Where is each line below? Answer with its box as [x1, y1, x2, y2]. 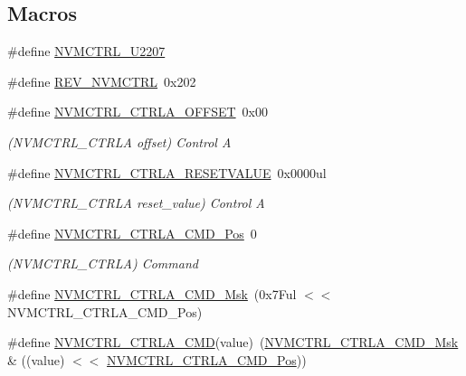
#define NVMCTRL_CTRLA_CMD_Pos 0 [7, 223, 257, 242]
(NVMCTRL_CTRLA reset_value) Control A [7, 193, 265, 212]
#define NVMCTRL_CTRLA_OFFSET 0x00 [7, 102, 268, 121]
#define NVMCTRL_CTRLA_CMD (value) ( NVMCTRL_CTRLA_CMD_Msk [7, 333, 459, 352]
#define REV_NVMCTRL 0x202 [7, 71, 196, 90]
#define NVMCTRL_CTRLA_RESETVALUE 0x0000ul [7, 163, 327, 182]
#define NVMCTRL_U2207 [7, 42, 166, 61]
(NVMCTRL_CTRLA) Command [7, 254, 198, 273]
